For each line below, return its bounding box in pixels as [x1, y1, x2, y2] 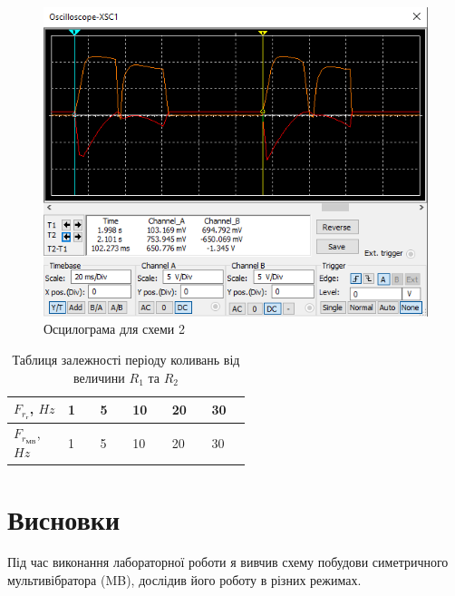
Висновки [7, 500, 121, 537]
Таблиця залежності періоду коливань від [12, 350, 240, 369]
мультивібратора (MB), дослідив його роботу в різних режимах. [7, 571, 362, 590]
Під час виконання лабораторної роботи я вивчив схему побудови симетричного [7, 552, 449, 572]
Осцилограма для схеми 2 [44, 319, 186, 338]
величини [73, 367, 125, 386]
